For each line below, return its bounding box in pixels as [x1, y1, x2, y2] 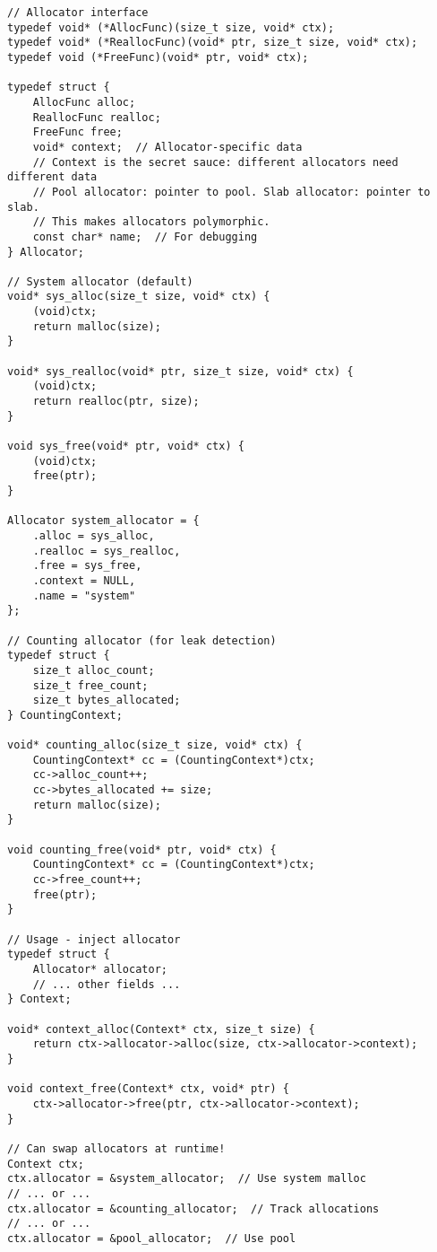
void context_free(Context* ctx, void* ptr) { [7, 1082, 289, 1096]
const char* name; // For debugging [32, 230, 258, 243]
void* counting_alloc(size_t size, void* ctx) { [7, 739, 303, 752]
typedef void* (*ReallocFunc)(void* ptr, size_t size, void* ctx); [7, 36, 418, 49]
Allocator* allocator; [32, 963, 167, 976]
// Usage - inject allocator [7, 932, 181, 946]
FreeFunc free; [32, 126, 123, 139]
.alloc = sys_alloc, [32, 529, 155, 542]
